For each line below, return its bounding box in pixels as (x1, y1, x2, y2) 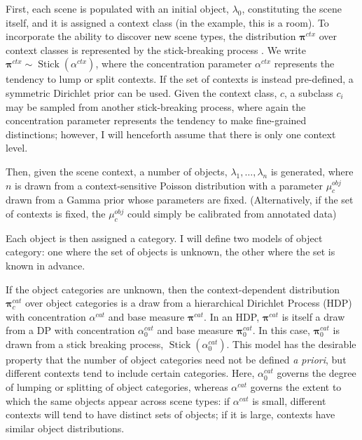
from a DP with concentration (6, 323, 135, 338)
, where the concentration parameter (95, 56, 252, 71)
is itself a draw (281, 309, 345, 324)
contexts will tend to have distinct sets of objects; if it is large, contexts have (6, 407, 335, 422)
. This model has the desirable (226, 336, 356, 351)
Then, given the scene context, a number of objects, (6, 164, 228, 178)
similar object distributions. (6, 420, 125, 435)
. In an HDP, (204, 309, 260, 324)
